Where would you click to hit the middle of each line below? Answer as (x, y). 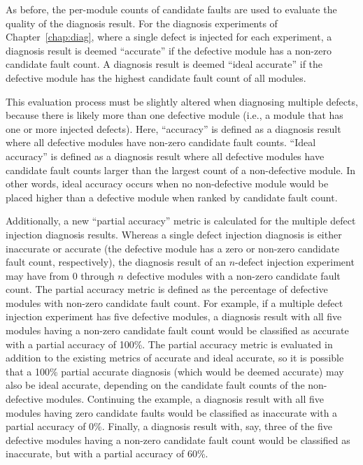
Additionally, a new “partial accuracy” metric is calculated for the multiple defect (181, 221)
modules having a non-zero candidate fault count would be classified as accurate (177, 330)
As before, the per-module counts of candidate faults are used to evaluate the (171, 9)
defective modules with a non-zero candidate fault (234, 275)
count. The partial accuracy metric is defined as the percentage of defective (167, 289)
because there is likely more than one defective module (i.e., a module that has (175, 115)
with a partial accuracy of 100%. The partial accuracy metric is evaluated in (169, 344)
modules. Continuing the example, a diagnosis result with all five (185, 399)
